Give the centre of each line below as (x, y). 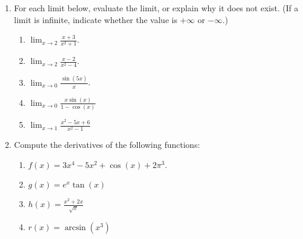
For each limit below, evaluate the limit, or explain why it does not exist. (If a (156, 8)
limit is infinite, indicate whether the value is (95, 19)
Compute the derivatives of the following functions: (107, 145)
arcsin (75, 227)
